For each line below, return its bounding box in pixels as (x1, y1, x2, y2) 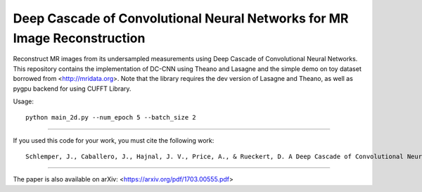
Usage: (13, 97, 34, 105)
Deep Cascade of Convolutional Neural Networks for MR (13, 11, 349, 26)
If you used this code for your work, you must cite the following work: (13, 136, 215, 144)
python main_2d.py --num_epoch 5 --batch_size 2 (25, 113, 196, 122)
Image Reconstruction (13, 30, 146, 46)
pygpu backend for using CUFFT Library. (13, 84, 132, 93)
